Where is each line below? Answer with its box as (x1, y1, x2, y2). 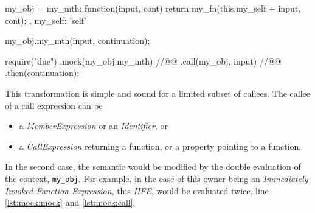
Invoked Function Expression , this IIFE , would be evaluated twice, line (5, 184, 269, 197)
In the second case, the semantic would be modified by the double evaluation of (5, 160, 301, 173)
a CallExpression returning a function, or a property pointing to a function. (19, 139, 302, 152)
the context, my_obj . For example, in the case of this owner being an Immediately (5, 172, 308, 184)
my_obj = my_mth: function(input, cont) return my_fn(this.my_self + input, (5, 2, 301, 14)
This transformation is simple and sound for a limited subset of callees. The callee (5, 86, 310, 99)
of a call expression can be (5, 99, 103, 111)
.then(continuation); (5, 66, 80, 79)
